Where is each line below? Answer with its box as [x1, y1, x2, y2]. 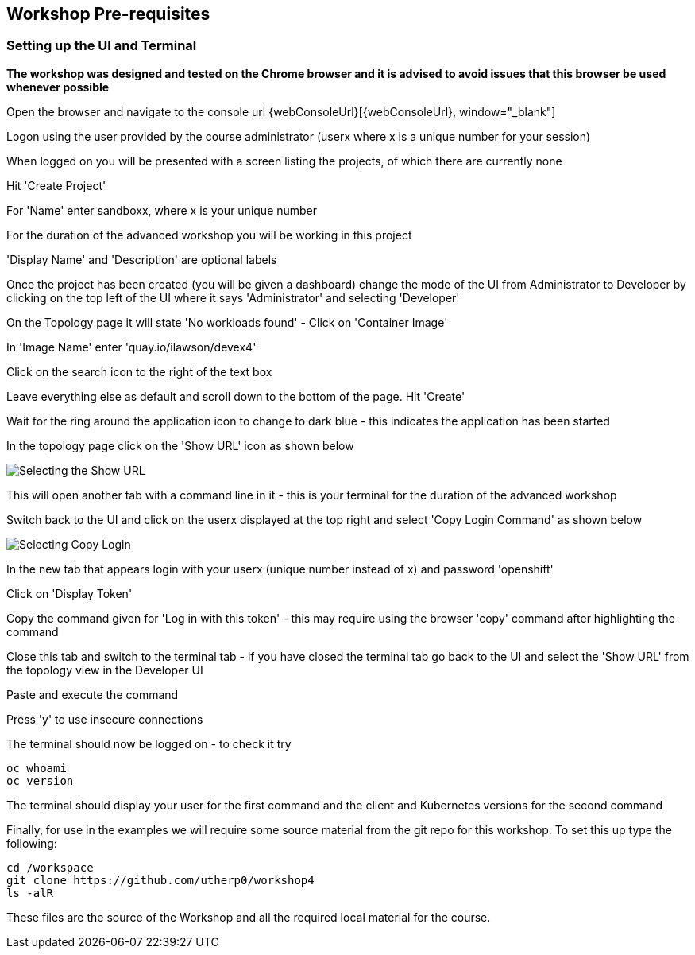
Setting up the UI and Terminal [6, 37, 197, 54]
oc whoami [6, 761, 67, 774]
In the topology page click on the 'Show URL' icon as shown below [6, 438, 354, 452]
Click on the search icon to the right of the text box [6, 364, 272, 379]
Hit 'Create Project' [6, 178, 106, 192]
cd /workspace [6, 860, 94, 874]
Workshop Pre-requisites [6, 4, 210, 24]
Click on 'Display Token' [6, 586, 133, 600]
